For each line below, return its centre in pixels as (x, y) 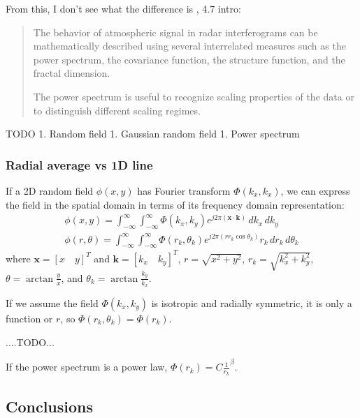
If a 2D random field (50, 190)
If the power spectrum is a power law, (87, 367)
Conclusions (50, 406)
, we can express (315, 190)
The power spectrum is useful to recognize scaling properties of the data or (194, 96)
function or (29, 319)
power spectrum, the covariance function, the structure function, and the (189, 59)
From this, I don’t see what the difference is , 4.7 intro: (123, 8)
